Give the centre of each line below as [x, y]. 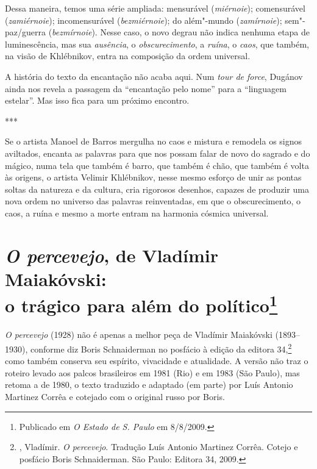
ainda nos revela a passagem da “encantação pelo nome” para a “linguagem [146, 88]
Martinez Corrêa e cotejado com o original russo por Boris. [115, 396]
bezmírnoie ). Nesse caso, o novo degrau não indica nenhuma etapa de [181, 32]
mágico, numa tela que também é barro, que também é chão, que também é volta [157, 165]
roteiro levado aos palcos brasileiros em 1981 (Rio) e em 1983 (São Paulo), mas [152, 372]
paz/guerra [25, 32]
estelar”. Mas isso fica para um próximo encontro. [97, 100]
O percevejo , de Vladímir [112, 255]
